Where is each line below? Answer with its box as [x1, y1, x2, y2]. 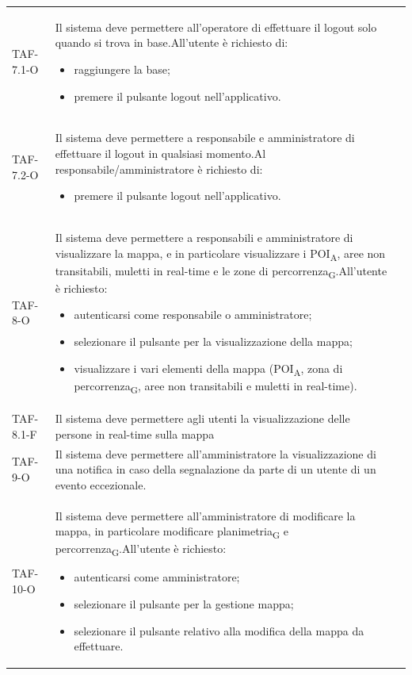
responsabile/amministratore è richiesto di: [55, 160, 263, 177]
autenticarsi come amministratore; [74, 569, 240, 585]
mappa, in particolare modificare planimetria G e [55, 523, 289, 541]
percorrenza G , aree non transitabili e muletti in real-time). [74, 377, 357, 396]
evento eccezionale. [55, 476, 147, 493]
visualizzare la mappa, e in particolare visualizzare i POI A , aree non [55, 244, 386, 263]
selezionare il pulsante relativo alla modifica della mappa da [74, 622, 364, 639]
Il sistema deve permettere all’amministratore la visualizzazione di [55, 445, 376, 462]
